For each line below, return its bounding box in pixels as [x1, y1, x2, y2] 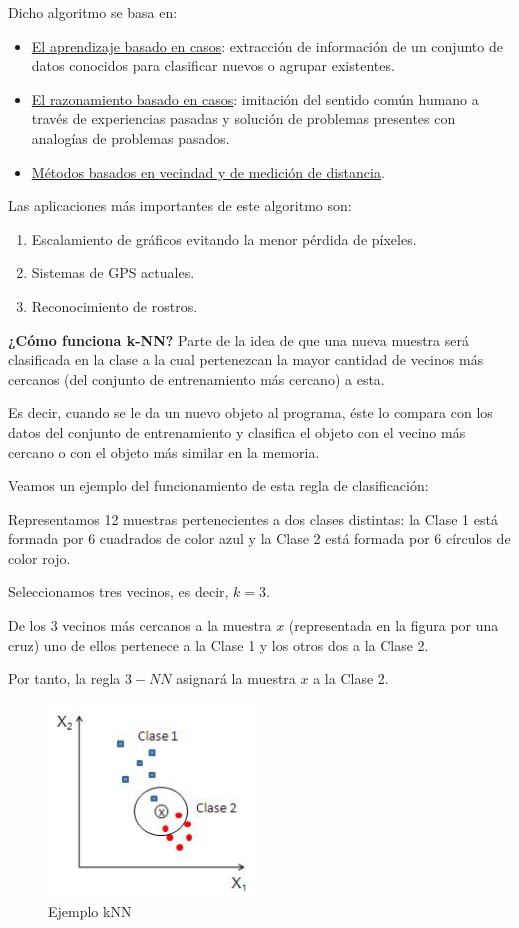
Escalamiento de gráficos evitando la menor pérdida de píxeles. [31, 228, 417, 249]
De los [8, 615, 46, 636]
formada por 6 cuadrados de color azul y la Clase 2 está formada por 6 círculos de [8, 528, 511, 549]
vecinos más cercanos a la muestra [62, 615, 272, 636]
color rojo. [8, 547, 71, 568]
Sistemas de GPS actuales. [31, 262, 195, 283]
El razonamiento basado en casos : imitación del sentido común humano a [31, 88, 479, 109]
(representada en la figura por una [288, 615, 499, 636]
